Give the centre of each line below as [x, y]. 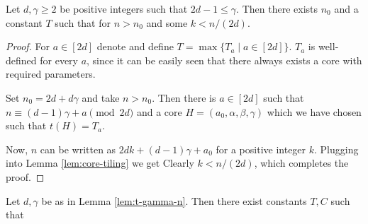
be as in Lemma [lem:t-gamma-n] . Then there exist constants [174, 200]
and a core [159, 111]
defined [21, 60]
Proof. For [28, 46]
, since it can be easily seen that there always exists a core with [224, 60]
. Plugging [336, 149]
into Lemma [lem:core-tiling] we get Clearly [100, 163]
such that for [83, 22]
